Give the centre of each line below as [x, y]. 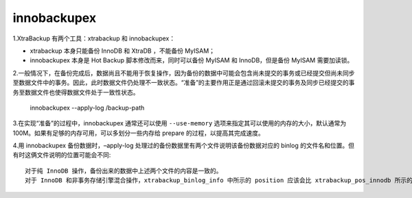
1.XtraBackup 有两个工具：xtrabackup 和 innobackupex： [94, 38]
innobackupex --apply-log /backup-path [87, 108]
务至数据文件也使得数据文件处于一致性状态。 [76, 92]
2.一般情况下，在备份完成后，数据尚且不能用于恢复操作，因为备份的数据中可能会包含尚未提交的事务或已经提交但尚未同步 [184, 73]
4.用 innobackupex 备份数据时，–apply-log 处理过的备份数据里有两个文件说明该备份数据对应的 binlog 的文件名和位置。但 [184, 146]
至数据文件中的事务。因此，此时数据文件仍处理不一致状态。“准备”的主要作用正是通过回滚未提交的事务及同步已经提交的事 [184, 83]
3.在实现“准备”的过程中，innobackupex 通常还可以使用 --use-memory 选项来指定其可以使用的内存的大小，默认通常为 [180, 123]
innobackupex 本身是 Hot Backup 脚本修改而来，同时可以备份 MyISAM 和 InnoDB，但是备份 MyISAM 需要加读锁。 [192, 60]
